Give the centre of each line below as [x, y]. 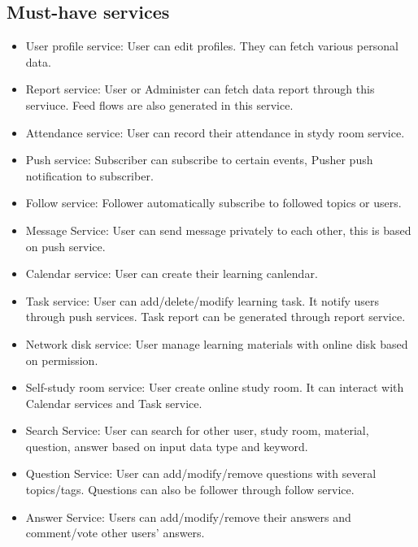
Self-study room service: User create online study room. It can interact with [215, 387]
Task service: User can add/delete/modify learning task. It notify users [202, 300]
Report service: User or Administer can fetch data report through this [200, 89]
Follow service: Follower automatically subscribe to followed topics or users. [213, 203]
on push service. [65, 246]
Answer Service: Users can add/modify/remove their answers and [188, 517]
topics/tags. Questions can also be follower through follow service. [190, 490]
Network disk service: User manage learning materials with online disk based [217, 343]
